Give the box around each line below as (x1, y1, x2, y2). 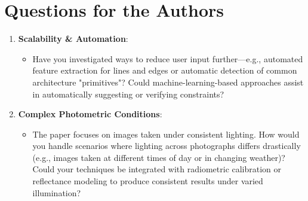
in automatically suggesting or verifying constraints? (32, 87, 224, 100)
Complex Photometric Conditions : (18, 108, 162, 120)
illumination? (32, 186, 81, 199)
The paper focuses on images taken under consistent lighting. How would (32, 127, 300, 140)
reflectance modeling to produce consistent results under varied (32, 175, 263, 187)
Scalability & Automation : (18, 32, 128, 45)
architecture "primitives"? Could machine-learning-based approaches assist (32, 75, 304, 88)
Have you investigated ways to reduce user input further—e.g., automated (32, 52, 303, 65)
